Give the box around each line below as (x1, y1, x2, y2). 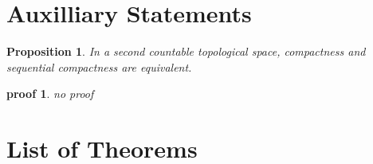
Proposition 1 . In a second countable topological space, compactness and (6, 43, 366, 60)
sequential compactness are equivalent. (6, 58, 192, 75)
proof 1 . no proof (6, 85, 94, 102)
